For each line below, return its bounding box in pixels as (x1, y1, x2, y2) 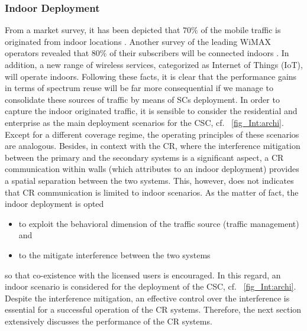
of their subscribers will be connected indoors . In (109, 47, 289, 59)
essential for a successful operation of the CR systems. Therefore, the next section (5, 303, 302, 316)
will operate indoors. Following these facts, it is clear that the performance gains (5, 70, 297, 82)
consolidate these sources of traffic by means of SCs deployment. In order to (5, 93, 280, 105)
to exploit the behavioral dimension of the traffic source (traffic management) (18, 217, 299, 229)
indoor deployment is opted (5, 197, 104, 210)
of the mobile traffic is (201, 24, 281, 36)
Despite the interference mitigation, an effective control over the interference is (5, 291, 290, 304)
